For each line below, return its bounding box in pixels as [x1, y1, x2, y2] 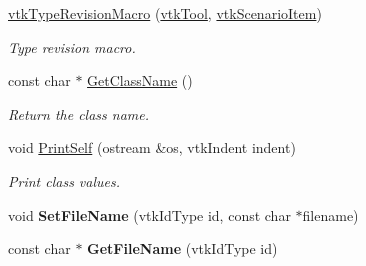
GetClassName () [87, 70, 193, 91]
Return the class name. [8, 103, 149, 124]
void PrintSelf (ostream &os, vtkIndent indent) [8, 137, 296, 158]
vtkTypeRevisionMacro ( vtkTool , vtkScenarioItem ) [8, 3, 322, 23]
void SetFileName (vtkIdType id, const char [8, 204, 291, 225]
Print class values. [8, 170, 121, 191]
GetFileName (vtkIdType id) [87, 238, 278, 259]
